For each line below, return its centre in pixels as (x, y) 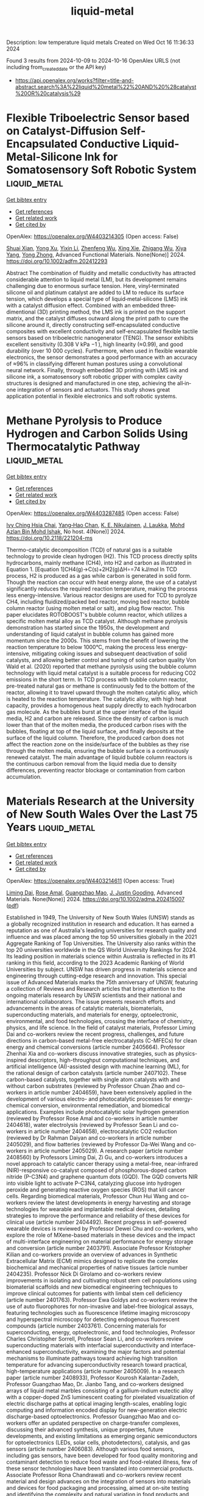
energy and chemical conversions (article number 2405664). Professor (96, 1047)
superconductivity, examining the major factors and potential (109, 1351)
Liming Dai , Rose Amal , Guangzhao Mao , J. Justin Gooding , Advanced (94, 893)
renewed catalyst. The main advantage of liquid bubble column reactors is (100, 757)
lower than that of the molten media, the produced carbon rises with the (97, 725)
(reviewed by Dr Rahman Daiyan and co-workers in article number (89, 1138)
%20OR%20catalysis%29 (48, 93)
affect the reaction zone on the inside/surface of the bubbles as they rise (98, 744)
